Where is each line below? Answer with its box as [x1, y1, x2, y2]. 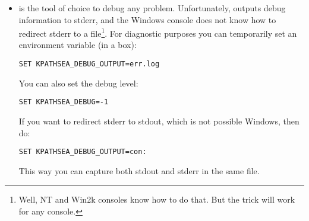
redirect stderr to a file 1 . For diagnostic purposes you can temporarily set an [18, 25, 297, 39]
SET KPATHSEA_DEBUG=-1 [18, 98, 109, 107]
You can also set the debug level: [18, 76, 138, 89]
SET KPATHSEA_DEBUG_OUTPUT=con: [18, 148, 147, 156]
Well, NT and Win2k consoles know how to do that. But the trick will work [18, 193, 295, 206]
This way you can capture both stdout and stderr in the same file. [18, 164, 260, 177]
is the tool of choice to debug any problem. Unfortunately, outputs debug [18, 2, 286, 14]
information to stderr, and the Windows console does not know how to [18, 13, 276, 25]
